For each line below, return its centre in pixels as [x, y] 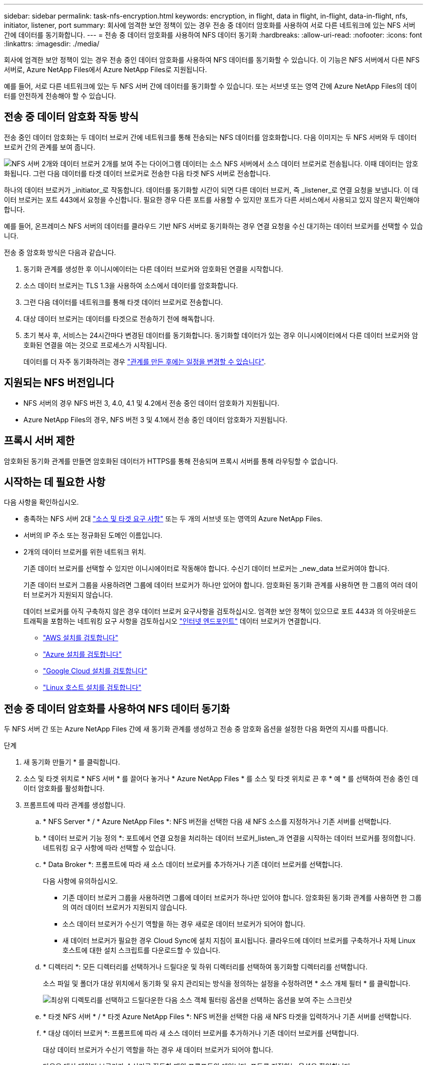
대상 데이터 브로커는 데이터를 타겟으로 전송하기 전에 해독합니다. [119, 318]
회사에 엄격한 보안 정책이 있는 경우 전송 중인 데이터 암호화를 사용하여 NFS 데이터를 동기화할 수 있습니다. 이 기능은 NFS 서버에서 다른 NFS [212, 60]
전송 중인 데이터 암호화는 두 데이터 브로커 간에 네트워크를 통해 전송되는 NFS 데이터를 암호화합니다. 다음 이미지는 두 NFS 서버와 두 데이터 [210, 137]
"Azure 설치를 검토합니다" [82, 654]
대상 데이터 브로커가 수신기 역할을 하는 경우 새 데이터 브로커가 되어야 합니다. [158, 1050]
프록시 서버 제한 [39, 441]
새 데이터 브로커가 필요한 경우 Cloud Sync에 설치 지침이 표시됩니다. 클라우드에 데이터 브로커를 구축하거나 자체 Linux [239, 941]
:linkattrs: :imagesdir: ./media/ [52, 44]
